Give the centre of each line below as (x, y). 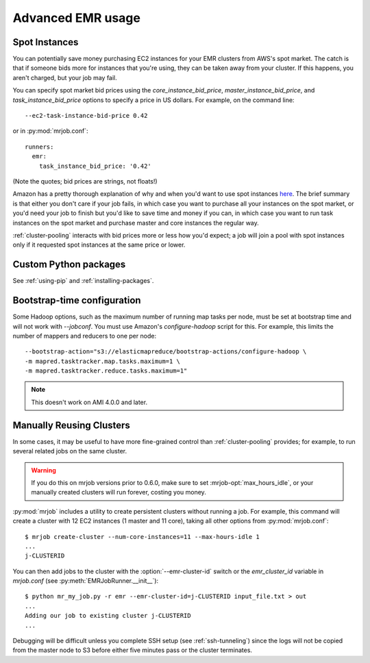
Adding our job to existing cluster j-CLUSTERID (108, 616)
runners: (39, 147)
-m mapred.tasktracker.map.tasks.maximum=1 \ (103, 361)
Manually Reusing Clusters (71, 425)
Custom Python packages (69, 265)
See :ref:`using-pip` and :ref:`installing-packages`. (83, 281)
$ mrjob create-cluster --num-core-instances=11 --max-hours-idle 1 (142, 537)
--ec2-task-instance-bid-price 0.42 (86, 116)
